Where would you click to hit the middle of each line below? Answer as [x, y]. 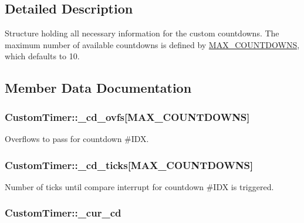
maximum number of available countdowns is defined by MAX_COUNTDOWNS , [152, 44]
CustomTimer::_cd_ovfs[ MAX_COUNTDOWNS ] [127, 116]
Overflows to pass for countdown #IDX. [77, 138]
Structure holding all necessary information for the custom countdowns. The [142, 33]
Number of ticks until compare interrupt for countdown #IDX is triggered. [139, 186]
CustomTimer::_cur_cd [63, 213]
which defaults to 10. [42, 56]
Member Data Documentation [98, 88]
